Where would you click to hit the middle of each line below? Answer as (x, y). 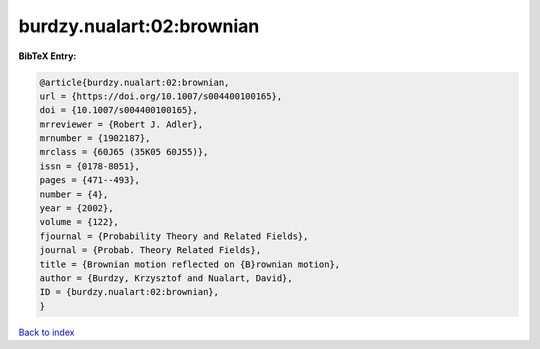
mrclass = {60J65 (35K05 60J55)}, (124, 152)
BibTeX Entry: (47, 56)
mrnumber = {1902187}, (95, 138)
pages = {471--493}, (89, 180)
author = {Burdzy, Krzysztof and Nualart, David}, (166, 278)
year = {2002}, (76, 208)
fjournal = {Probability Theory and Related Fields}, (174, 236)
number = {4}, (74, 194)
